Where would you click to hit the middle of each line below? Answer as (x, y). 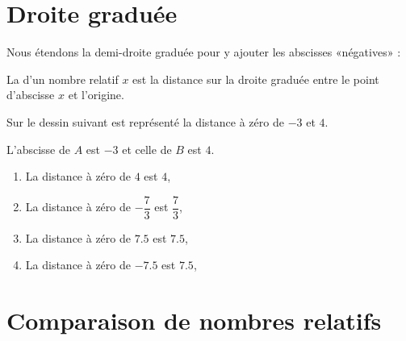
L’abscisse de (38, 149)
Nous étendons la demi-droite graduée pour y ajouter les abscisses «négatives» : (204, 52)
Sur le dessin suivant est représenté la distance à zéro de (145, 121)
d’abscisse (31, 95)
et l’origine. (96, 95)
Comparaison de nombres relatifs (194, 320)
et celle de (147, 149)
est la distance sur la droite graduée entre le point (256, 79)
